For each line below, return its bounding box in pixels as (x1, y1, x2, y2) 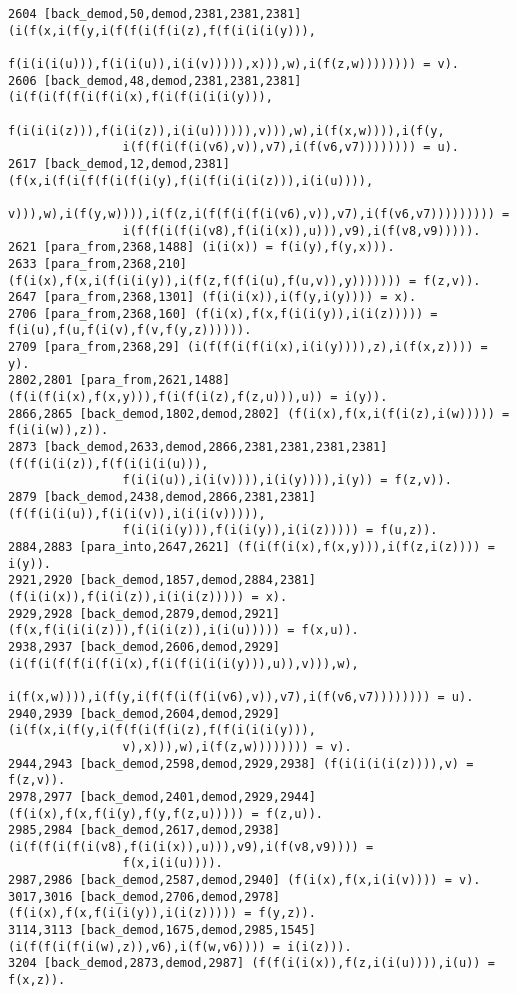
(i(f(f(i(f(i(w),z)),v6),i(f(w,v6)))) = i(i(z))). (8, 939, 352, 954)
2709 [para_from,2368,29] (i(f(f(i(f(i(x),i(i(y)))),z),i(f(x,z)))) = (8, 340, 488, 355)
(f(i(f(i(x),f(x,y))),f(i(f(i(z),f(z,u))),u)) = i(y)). (8, 390, 388, 405)
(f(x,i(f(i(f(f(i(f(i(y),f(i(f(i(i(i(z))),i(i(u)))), (8, 173, 374, 188)
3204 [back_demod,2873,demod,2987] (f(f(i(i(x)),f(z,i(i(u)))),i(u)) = (8, 956, 495, 971)
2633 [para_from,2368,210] (8, 256, 187, 271)
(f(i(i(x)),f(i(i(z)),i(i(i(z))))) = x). (8, 589, 288, 604)
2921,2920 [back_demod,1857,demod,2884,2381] (8, 573, 316, 588)
